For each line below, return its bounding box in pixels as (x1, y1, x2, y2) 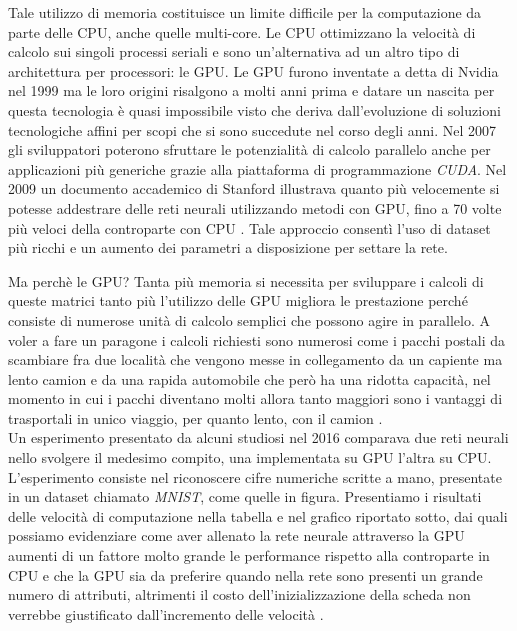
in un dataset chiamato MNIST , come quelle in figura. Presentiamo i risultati (8, 486, 482, 507)
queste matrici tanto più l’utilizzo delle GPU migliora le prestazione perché (8, 290, 468, 311)
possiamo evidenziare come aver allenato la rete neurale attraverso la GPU (8, 525, 465, 546)
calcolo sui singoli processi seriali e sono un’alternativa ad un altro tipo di (8, 41, 460, 62)
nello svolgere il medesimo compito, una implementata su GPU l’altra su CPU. (8, 447, 492, 468)
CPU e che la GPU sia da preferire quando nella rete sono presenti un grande (8, 564, 483, 585)
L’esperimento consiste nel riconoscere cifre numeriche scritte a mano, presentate (8, 466, 502, 487)
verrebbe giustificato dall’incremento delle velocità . (8, 603, 324, 624)
